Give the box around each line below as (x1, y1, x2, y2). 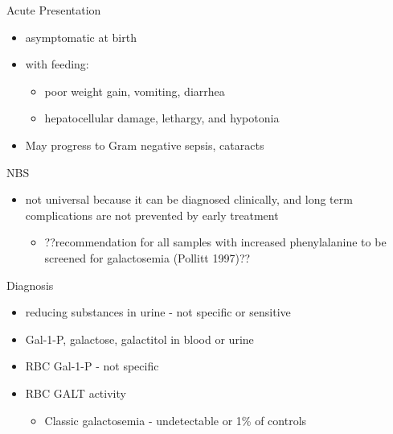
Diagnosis (6, 276, 54, 293)
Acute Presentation (6, 2, 101, 18)
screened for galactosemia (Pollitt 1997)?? (44, 249, 251, 266)
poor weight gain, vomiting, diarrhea (44, 82, 225, 99)
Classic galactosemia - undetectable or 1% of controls (44, 411, 307, 428)
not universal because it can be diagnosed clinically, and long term (25, 191, 353, 208)
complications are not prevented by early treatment (25, 206, 279, 223)
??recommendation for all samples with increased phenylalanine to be (44, 234, 387, 250)
